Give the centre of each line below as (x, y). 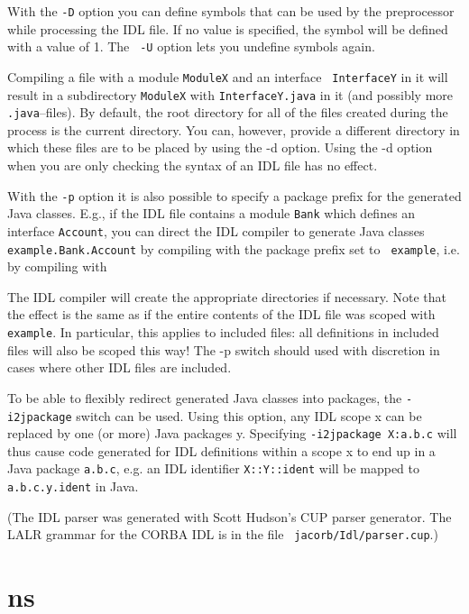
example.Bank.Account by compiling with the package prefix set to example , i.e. (234, 248)
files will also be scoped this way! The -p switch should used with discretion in (224, 349)
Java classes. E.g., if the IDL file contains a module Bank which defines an (212, 213)
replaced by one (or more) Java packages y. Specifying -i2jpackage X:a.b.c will (232, 433)
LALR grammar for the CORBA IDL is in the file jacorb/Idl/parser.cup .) (223, 534)
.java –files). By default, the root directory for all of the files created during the (228, 112)
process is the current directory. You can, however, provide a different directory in (234, 129)
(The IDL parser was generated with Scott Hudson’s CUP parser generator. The (230, 516)
